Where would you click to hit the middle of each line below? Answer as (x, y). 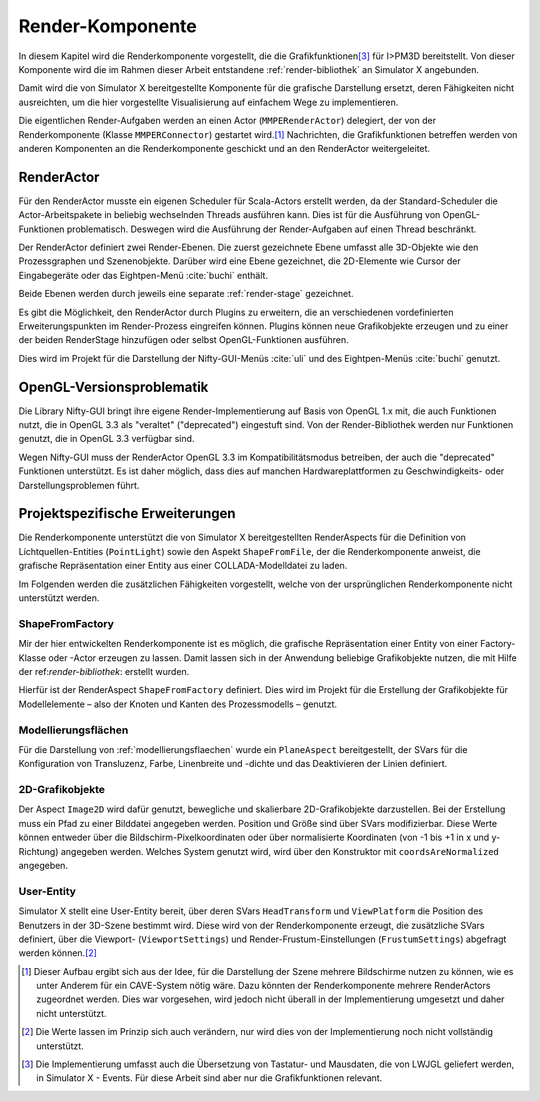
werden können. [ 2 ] (57, 953)
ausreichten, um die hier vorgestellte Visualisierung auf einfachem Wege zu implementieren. (208, 102)
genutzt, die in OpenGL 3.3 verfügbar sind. (106, 439)
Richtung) (38, 851)
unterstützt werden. (59, 598)
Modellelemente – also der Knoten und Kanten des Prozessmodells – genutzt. (178, 704)
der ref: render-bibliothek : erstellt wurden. (104, 671)
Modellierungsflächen (73, 730)
